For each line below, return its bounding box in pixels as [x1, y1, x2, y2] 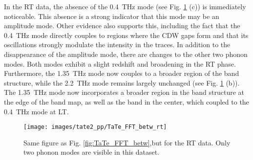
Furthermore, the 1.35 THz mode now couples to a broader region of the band [4, 68, 239, 78]
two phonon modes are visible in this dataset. [23, 147, 160, 157]
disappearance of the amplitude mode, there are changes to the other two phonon [4, 49, 248, 59]
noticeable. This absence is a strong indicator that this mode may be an [4, 11, 219, 21]
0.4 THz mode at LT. [4, 106, 69, 116]
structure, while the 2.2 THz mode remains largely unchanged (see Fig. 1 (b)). [4, 77, 240, 88]
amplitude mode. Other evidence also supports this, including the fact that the [4, 20, 240, 31]
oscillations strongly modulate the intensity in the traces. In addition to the [4, 39, 231, 50]
